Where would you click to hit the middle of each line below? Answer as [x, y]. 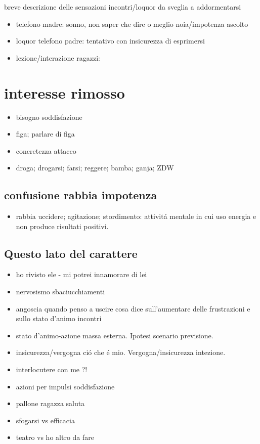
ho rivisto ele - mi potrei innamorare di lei [81, 274]
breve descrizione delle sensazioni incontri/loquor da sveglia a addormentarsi [123, 7]
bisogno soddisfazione [49, 117]
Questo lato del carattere [71, 253]
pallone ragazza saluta [50, 403]
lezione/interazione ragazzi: [58, 57]
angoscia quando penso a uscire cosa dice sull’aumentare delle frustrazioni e [133, 308]
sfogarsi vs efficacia [45, 420]
